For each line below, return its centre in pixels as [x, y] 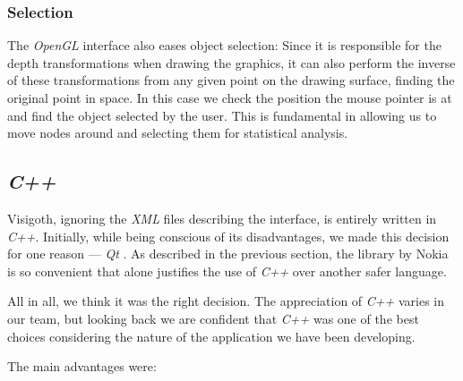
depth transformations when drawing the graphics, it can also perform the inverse [231, 62]
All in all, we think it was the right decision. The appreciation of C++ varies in [226, 301]
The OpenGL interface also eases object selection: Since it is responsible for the [224, 45]
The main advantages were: [82, 366]
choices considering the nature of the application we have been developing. [211, 336]
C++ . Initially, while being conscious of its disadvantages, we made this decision [228, 236]
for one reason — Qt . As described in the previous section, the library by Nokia [228, 254]
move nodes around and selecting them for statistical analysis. [178, 133]
